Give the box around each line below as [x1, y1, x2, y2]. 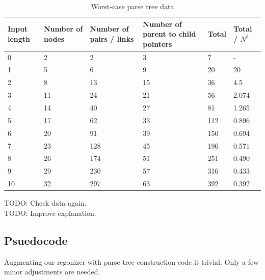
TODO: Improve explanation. [4, 207, 96, 218]
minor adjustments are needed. [4, 266, 100, 277]
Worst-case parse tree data [91, 1, 174, 11]
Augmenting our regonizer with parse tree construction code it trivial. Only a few [4, 256, 259, 267]
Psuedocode [4, 232, 68, 248]
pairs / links [90, 33, 134, 44]
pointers [143, 38, 172, 49]
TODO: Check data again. [4, 198, 87, 208]
